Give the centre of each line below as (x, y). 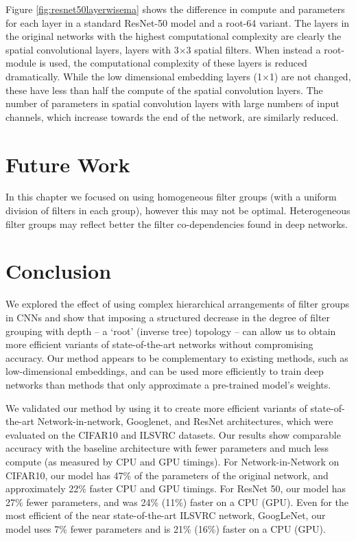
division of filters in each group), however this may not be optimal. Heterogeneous (178, 210)
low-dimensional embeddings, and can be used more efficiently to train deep (165, 371)
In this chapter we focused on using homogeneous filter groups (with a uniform (171, 197)
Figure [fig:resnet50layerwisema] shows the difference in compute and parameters (175, 9)
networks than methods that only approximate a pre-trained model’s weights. (168, 384)
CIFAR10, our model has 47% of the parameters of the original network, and (167, 475)
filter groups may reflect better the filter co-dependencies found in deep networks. (177, 223)
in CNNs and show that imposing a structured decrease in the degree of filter (168, 317)
